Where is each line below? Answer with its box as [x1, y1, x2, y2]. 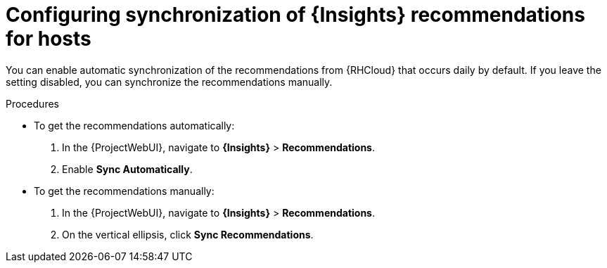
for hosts [6, 27, 91, 51]
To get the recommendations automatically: [34, 119, 235, 132]
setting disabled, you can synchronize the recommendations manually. [6, 75, 333, 88]
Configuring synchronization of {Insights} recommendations [6, 3, 585, 27]
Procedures [6, 97, 59, 110]
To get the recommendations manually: [34, 184, 215, 197]
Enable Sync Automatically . [62, 162, 193, 175]
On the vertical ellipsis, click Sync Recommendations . [62, 228, 314, 241]
